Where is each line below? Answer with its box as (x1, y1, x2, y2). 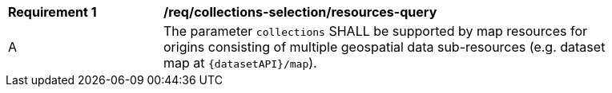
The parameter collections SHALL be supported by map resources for (163, 23, 588, 39)
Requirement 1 (8, 4, 97, 20)
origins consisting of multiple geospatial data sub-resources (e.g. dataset (163, 39, 606, 55)
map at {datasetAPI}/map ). (163, 55, 317, 71)
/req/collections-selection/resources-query (163, 4, 437, 20)
